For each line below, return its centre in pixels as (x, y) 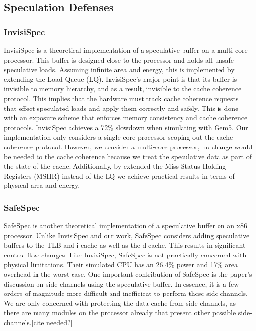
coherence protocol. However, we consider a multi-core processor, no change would (128, 146)
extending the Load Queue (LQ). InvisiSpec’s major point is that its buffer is (121, 79)
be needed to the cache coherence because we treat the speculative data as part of (128, 156)
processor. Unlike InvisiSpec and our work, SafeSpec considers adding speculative (127, 235)
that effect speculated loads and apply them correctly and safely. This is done (121, 108)
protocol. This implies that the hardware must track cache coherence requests (121, 98)
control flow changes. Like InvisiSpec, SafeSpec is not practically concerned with (125, 254)
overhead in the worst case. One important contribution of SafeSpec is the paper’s (128, 274)
